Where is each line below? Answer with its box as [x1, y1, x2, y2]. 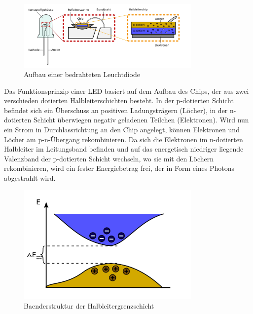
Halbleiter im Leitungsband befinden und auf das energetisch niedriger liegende [4, 144, 244, 154]
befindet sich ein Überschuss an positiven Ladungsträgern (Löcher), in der [4, 105, 228, 115]
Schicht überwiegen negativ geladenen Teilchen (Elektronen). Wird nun [33, 115, 249, 125]
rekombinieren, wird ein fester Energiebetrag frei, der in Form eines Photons [4, 163, 235, 173]
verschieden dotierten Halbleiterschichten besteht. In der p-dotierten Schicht [4, 95, 234, 106]
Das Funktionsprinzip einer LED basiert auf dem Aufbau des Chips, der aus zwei [4, 85, 249, 96]
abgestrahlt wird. [4, 173, 56, 183]
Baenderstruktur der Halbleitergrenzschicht [24, 300, 154, 311]
